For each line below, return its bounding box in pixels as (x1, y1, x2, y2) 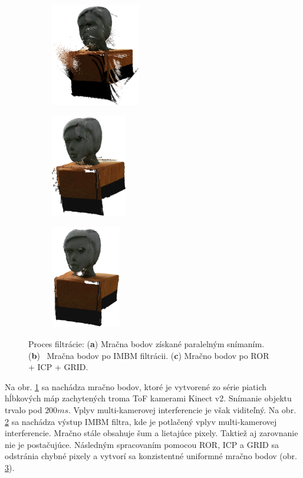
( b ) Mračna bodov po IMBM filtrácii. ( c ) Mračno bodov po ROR (28, 349, 269, 361)
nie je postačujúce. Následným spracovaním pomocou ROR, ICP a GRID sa (5, 438, 279, 450)
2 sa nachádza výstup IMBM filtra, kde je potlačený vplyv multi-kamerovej (5, 415, 277, 427)
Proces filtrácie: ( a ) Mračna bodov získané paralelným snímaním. (28, 338, 265, 350)
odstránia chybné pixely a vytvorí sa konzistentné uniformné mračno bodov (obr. (5, 450, 297, 462)
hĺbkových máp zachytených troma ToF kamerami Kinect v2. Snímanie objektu (5, 392, 292, 404)
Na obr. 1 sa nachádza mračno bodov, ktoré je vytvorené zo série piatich (5, 380, 267, 393)
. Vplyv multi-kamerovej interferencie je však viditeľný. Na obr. (68, 403, 297, 416)
